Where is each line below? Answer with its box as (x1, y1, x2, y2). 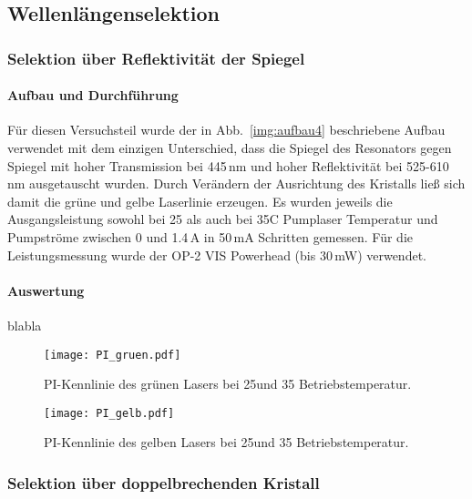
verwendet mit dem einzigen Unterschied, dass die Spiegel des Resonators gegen (7, 138, 452, 158)
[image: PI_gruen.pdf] (44, 348, 181, 362)
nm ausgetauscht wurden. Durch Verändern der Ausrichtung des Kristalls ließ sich (7, 174, 466, 193)
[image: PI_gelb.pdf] (44, 406, 175, 420)
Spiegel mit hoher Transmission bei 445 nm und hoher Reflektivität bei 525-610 (7, 156, 449, 175)
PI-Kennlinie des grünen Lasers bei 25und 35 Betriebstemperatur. (44, 374, 412, 393)
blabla (7, 315, 42, 334)
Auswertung (7, 280, 85, 300)
